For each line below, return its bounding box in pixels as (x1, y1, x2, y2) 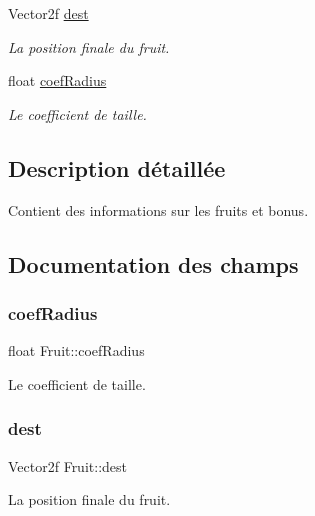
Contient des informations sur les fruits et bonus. (8, 199, 309, 220)
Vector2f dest (8, 3, 89, 23)
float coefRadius (8, 70, 107, 91)
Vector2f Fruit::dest (8, 455, 127, 476)
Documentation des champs (8, 248, 299, 279)
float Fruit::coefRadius (8, 340, 145, 361)
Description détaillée (8, 152, 226, 183)
